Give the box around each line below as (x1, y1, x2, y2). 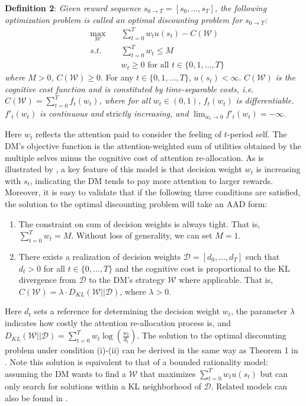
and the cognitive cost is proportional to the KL (115, 262, 290, 274)
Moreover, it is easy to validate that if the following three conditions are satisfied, (5, 186, 301, 198)
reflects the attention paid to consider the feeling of (36, 128, 222, 140)
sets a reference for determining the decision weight (34, 305, 220, 317)
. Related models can (211, 380, 287, 392)
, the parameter (231, 305, 288, 317)
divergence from (18, 273, 76, 286)
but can (260, 367, 288, 379)
